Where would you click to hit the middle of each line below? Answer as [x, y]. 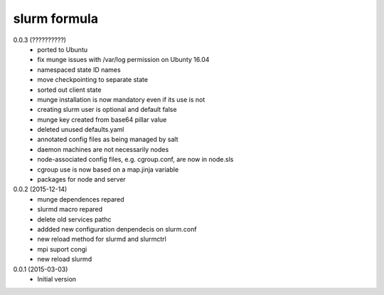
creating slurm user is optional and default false [107, 110]
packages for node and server [81, 180]
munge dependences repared [81, 199]
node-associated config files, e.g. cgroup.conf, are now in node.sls [135, 160]
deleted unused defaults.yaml [81, 130]
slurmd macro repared [70, 209]
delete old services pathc [74, 219]
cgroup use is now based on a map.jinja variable [108, 169]
